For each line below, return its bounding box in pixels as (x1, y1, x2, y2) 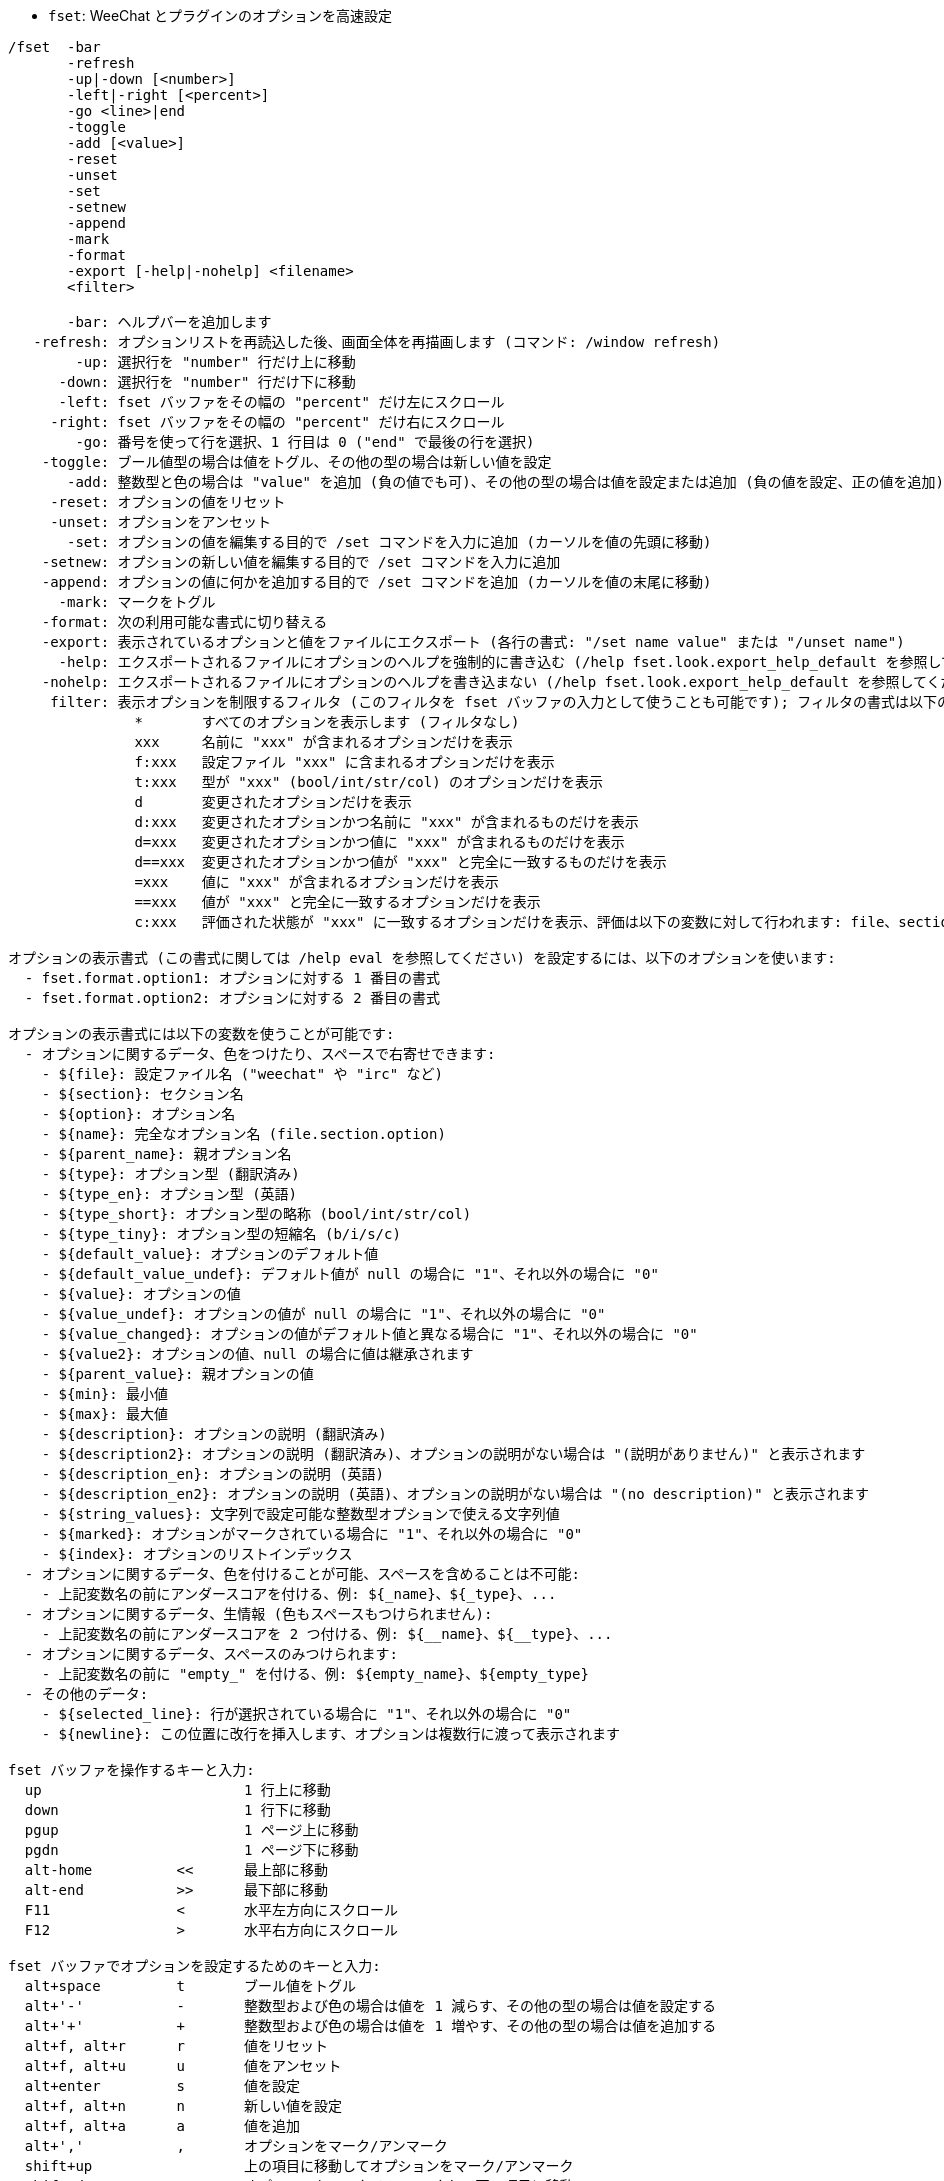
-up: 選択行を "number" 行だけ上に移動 (75, 354, 356, 370)
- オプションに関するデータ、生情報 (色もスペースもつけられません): (24, 1606, 493, 1622)
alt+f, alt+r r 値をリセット (24, 2038, 329, 2054)
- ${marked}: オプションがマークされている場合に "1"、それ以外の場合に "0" (41, 1526, 583, 1542)
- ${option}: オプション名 (41, 1106, 236, 1122)
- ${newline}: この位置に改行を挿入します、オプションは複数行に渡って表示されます (41, 1726, 620, 1742)
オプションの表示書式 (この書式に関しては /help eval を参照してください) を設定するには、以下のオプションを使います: (8, 950, 836, 966)
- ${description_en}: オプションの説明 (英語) (41, 1466, 385, 1482)
